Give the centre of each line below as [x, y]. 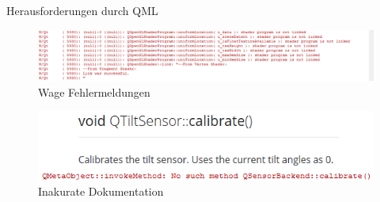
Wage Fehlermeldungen [94, 91]
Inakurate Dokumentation [101, 191]
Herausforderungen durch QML [82, 10]
